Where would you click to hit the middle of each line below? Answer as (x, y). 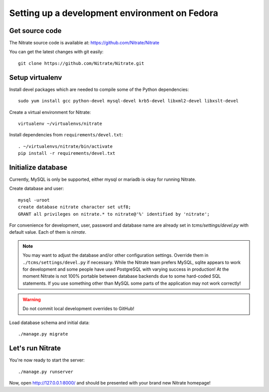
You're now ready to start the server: (47, 360)
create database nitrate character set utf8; (75, 207)
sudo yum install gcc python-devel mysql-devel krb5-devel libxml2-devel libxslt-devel (129, 101)
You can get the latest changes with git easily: (57, 52)
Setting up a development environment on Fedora (114, 13)
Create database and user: (37, 189)
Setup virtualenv (36, 77)
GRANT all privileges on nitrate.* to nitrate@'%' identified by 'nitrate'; (114, 214)
